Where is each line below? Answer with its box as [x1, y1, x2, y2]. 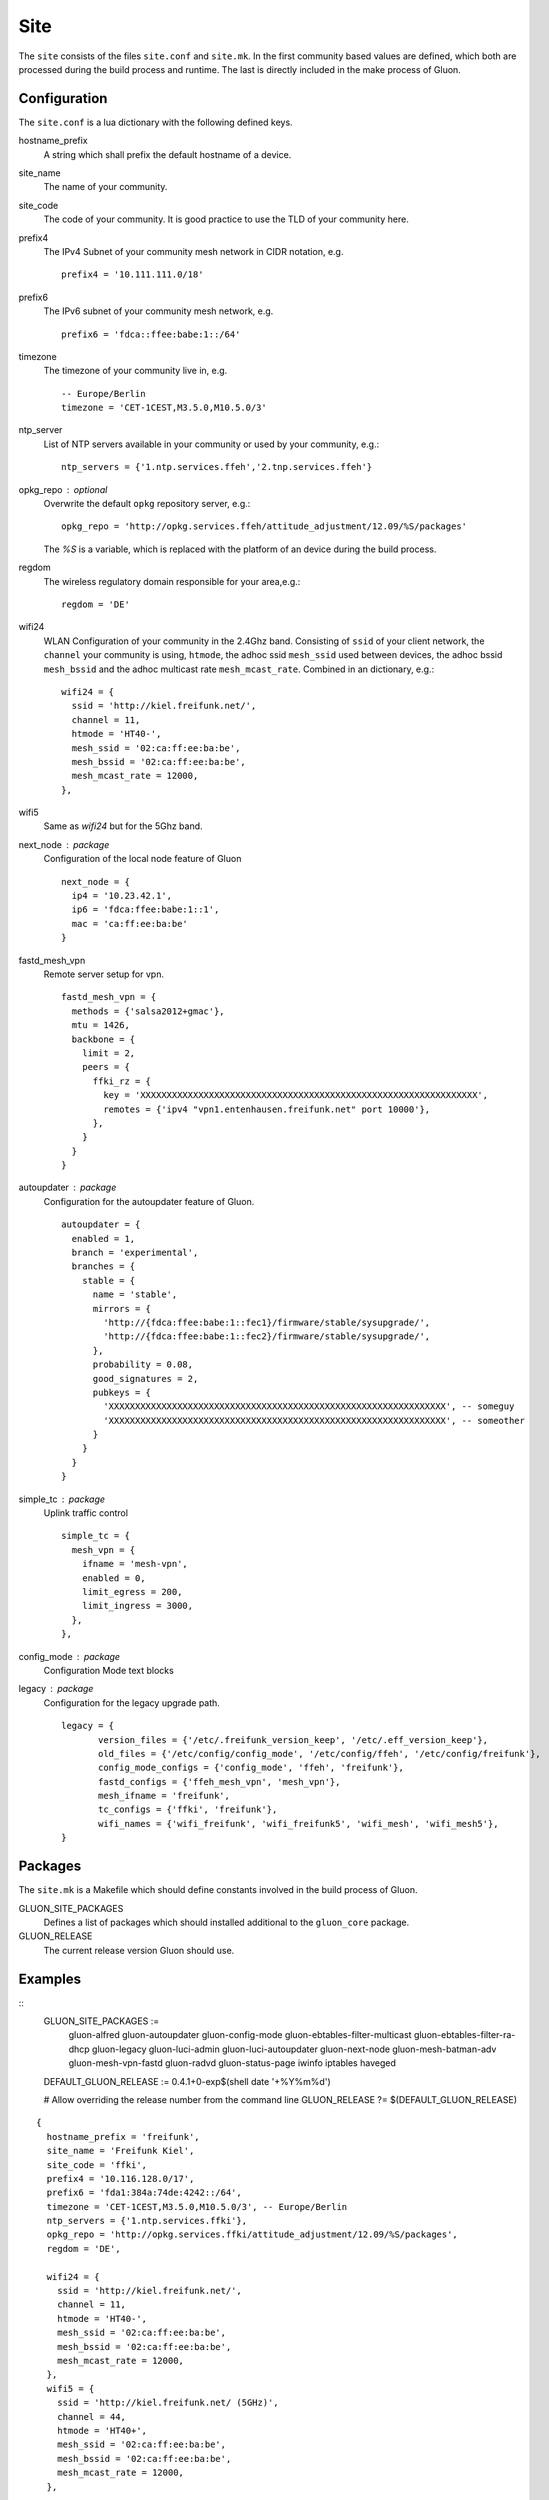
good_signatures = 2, [92, 1373, 199, 1384]
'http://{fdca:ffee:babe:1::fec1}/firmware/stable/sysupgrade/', [103, 1316, 431, 1328]
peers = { [81, 1061, 130, 1073]
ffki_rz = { [92, 1075, 152, 1087]
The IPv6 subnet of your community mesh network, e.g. [43, 305, 274, 317]
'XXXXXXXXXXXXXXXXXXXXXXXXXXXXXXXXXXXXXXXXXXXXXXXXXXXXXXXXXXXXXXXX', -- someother [103, 1415, 525, 1426]
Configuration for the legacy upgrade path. [43, 1696, 220, 1709]
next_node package [18, 838, 110, 850]
